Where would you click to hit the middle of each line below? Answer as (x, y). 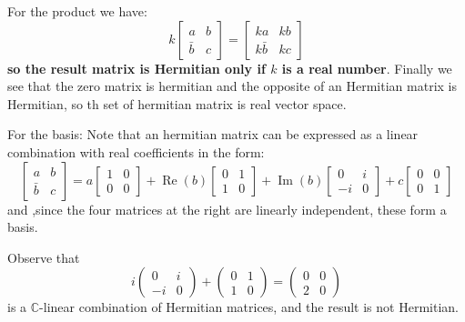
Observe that (44, 257)
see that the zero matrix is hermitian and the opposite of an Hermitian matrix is (232, 86)
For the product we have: (77, 11)
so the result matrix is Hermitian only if (136, 68)
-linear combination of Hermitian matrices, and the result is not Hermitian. (249, 307)
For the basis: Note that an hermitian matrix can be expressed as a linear (213, 134)
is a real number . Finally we (367, 68)
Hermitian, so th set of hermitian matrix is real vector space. (177, 103)
